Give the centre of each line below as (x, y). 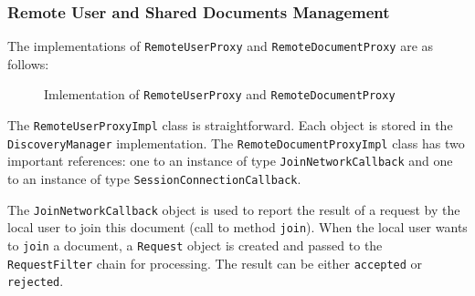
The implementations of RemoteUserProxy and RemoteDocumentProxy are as (221, 46)
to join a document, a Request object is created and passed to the (195, 245)
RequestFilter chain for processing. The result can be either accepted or (215, 263)
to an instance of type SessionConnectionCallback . (154, 179)
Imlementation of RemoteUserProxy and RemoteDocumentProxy (220, 94)
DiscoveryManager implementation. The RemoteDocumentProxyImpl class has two (236, 143)
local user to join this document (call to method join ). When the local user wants (237, 227)
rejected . (36, 281)
